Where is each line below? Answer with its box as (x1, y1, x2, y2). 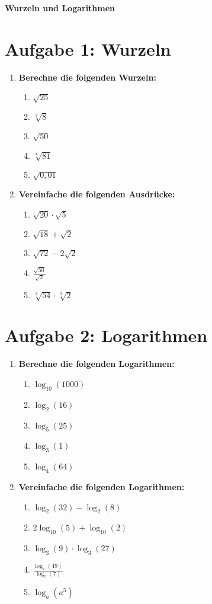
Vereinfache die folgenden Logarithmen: (18, 480, 185, 493)
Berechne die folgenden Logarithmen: (18, 357, 175, 370)
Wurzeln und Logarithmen (5, 2, 115, 14)
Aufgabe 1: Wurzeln (5, 36, 171, 60)
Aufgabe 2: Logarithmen (5, 323, 208, 347)
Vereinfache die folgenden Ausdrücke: (18, 188, 175, 200)
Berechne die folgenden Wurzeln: (18, 71, 156, 83)
